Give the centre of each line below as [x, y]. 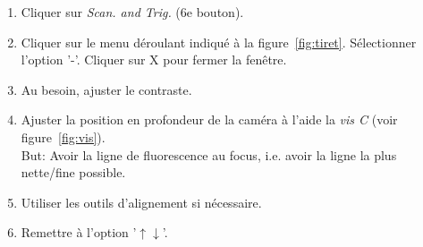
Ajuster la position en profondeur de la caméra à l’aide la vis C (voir [209, 119]
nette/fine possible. [73, 172]
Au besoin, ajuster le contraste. [106, 89]
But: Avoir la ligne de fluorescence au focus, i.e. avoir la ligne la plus [209, 154]
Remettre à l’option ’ [79, 232]
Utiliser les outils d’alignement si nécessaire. [141, 202]
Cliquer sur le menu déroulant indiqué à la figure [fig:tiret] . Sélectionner [219, 42]
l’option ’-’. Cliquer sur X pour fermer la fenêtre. [154, 60]
